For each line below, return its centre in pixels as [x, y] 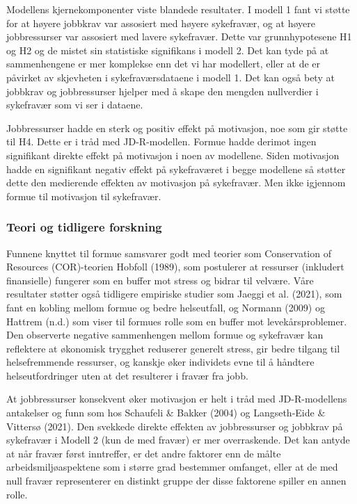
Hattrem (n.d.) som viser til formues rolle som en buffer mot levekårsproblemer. [177, 321]
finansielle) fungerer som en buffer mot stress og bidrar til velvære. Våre [160, 280]
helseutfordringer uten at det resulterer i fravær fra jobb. [127, 375]
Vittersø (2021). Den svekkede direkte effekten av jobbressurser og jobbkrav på [175, 426]
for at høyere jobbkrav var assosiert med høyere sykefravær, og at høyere [161, 23]
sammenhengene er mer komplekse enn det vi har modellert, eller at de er [164, 64]
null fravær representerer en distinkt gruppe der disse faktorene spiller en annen [176, 481]
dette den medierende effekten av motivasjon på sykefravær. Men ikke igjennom [176, 182]
